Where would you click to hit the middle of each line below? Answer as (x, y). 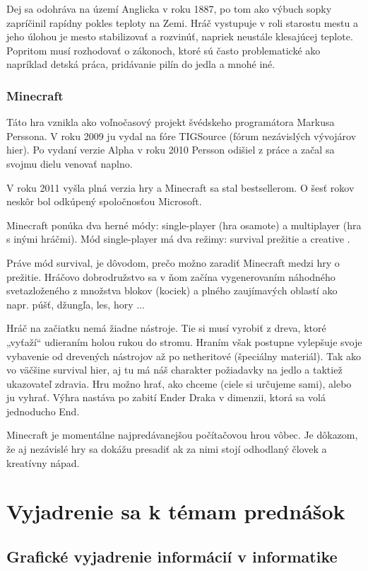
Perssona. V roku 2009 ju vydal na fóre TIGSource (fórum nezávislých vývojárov (182, 135)
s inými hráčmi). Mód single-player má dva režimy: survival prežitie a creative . (178, 239)
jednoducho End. (43, 411)
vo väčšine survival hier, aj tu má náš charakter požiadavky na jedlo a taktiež (174, 370)
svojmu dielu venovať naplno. (70, 163)
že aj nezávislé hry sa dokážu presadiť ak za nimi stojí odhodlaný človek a (167, 449)
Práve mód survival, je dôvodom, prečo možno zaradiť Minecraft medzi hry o (173, 262)
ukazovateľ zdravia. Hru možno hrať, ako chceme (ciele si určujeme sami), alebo (179, 383)
